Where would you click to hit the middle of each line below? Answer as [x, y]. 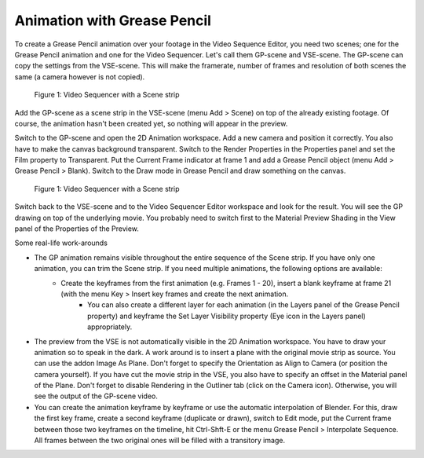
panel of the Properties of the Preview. [77, 229]
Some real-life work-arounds [61, 243]
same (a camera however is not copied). [80, 77]
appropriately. [110, 327]
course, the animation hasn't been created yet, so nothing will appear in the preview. [151, 123]
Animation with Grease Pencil [113, 20]
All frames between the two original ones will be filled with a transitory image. [160, 441]
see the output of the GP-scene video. [96, 396]
